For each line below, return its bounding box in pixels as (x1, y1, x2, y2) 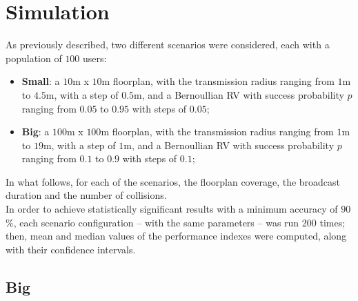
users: (83, 50, 107, 65)
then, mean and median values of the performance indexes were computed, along (6, 229, 347, 243)
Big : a (21, 124, 50, 139)
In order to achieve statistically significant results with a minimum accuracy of (6, 202, 338, 216)
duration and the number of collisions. (6, 188, 167, 202)
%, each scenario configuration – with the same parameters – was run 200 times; (6, 215, 346, 229)
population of (6, 50, 62, 65)
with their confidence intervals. (6, 242, 136, 256)
